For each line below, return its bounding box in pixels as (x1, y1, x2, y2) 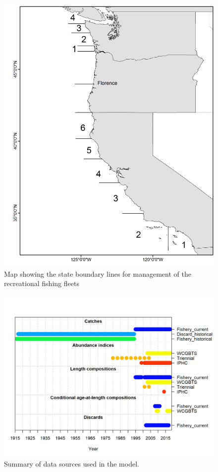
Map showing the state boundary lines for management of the (4, 268, 191, 279)
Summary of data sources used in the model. (4, 459, 139, 469)
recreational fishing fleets (4, 278, 79, 289)
